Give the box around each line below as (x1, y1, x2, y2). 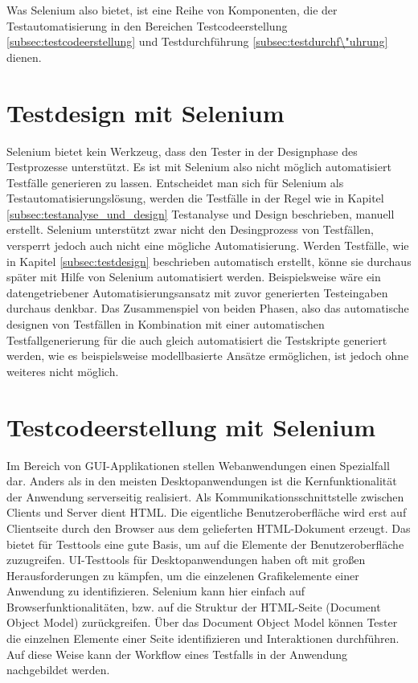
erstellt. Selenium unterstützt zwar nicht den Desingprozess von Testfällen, (6, 221, 374, 238)
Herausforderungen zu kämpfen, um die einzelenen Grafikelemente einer (6, 566, 359, 583)
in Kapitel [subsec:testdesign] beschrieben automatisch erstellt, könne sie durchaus (6, 252, 412, 269)
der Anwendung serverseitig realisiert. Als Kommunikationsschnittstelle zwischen (6, 488, 404, 505)
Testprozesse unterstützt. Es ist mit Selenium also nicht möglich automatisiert (6, 158, 391, 175)
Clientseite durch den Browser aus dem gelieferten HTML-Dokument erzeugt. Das (6, 519, 411, 536)
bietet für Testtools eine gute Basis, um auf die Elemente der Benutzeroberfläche (6, 535, 404, 552)
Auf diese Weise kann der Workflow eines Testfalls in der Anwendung (6, 645, 348, 662)
